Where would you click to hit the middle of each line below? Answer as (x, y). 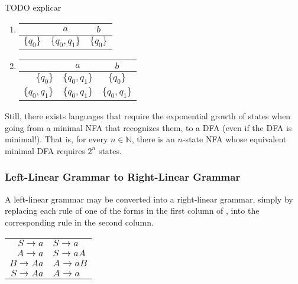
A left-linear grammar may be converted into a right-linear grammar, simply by (149, 199)
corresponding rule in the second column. (79, 222)
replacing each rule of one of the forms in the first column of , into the (132, 210)
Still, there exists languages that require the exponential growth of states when (148, 116)
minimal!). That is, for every (56, 139)
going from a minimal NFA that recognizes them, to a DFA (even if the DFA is (148, 127)
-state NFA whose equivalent (234, 139)
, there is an (153, 139)
